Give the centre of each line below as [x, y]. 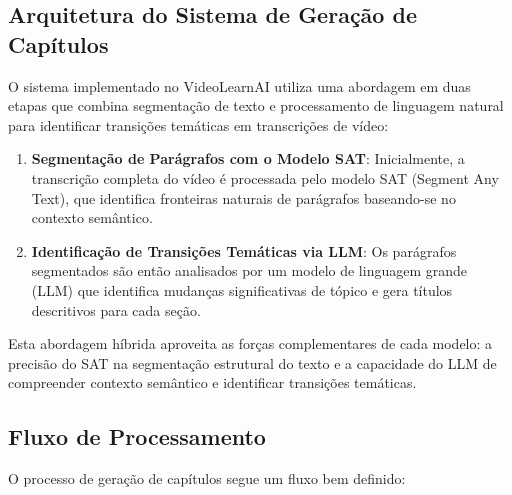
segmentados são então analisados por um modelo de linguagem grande [249, 270]
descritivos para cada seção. [116, 309]
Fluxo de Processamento [137, 436]
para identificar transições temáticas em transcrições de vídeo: [198, 124]
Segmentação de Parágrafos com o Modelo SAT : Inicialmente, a [248, 158]
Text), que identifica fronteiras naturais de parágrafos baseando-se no [243, 197]
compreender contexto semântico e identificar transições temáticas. [212, 382]
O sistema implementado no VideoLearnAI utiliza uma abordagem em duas [239, 85]
